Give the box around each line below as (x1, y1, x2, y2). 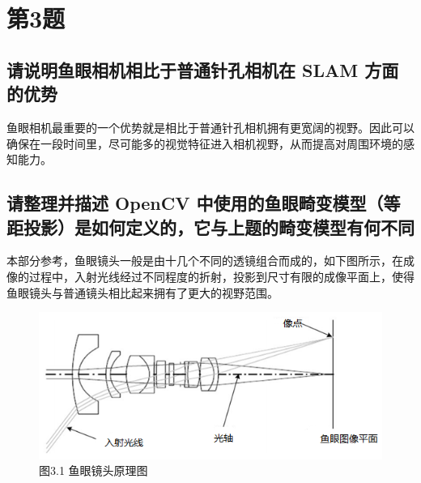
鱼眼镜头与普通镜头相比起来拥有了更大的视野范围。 (6, 284, 279, 301)
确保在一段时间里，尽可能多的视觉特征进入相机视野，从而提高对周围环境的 (6, 135, 403, 152)
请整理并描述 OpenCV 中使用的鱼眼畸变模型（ (6, 190, 384, 216)
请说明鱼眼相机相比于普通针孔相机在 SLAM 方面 (6, 57, 399, 82)
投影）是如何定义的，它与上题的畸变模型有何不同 (23, 214, 415, 239)
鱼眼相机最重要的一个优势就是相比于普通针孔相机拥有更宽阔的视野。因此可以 (6, 118, 415, 135)
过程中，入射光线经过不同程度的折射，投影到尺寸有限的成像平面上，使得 (28, 267, 415, 284)
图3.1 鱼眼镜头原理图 (39, 462, 148, 479)
